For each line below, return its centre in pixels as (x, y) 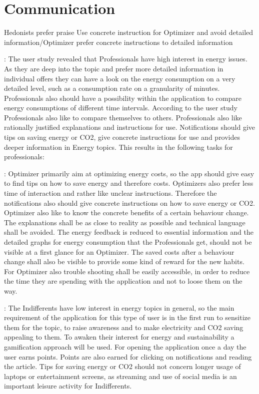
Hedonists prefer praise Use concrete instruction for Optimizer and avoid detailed (129, 32)
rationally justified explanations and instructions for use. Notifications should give (130, 127)
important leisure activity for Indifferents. (68, 386)
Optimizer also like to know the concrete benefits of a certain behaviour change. (126, 212)
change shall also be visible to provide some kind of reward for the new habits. (124, 261)
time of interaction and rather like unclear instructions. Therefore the (110, 193)
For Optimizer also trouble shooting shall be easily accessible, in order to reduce (127, 271)
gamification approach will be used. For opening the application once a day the (125, 346)
